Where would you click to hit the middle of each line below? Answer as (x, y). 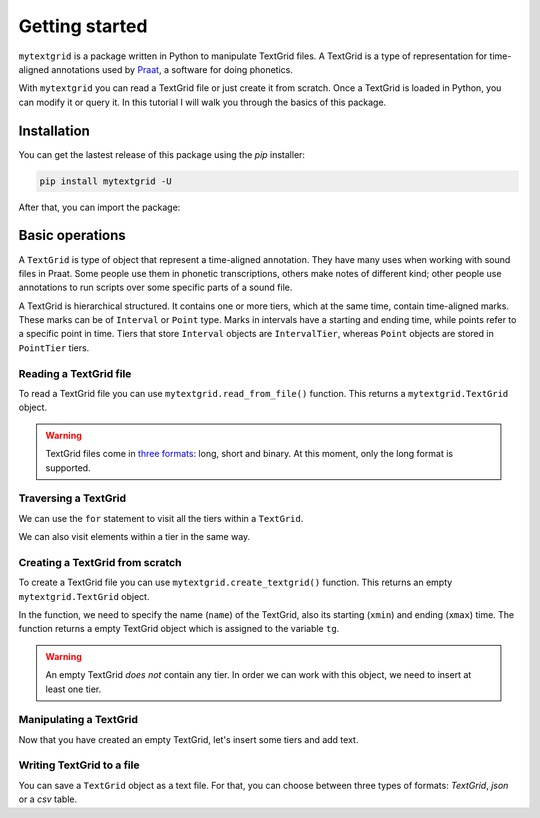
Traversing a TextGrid (72, 498)
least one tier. (73, 689)
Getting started (83, 26)
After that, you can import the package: (99, 207)
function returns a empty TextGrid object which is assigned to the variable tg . (179, 629)
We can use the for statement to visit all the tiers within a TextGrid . (161, 518)
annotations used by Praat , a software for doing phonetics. (172, 69)
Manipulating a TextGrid (78, 720)
